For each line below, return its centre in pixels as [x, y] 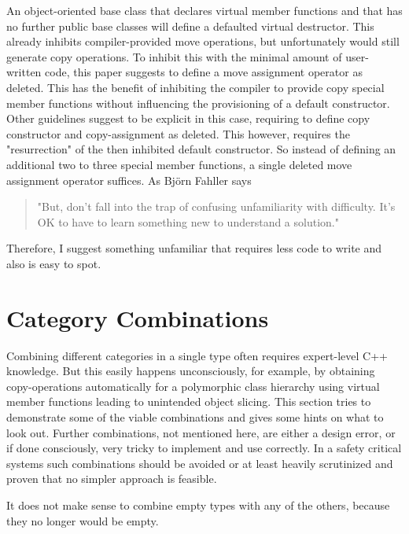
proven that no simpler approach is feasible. [112, 479]
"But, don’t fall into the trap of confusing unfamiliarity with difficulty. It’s [216, 206]
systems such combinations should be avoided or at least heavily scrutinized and [200, 463]
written [24, 72]
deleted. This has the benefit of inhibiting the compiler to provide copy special [195, 87]
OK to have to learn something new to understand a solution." [188, 221]
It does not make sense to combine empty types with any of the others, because [198, 505]
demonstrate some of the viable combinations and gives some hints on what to [195, 417]
